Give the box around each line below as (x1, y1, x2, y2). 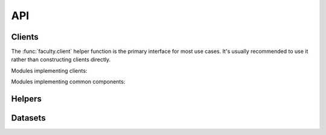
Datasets (11, 113, 46, 123)
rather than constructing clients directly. (11, 56, 111, 63)
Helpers (11, 94, 42, 104)
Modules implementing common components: (11, 78, 126, 85)
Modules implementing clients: (11, 67, 88, 74)
